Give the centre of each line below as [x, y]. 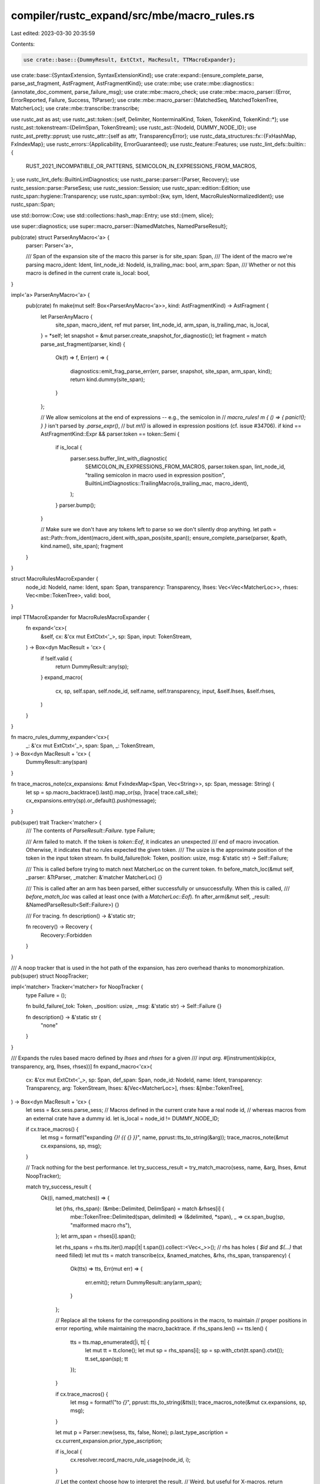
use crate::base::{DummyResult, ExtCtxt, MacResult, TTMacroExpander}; [130, 60]
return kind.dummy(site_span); [108, 379]
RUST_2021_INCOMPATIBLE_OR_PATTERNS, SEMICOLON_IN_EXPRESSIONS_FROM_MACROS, [141, 166]
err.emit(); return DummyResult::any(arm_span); [143, 1282]
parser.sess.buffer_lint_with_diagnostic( [119, 458]
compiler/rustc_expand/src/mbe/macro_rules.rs [133, 15]
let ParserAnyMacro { [67, 316]
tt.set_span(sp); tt [107, 1359]
